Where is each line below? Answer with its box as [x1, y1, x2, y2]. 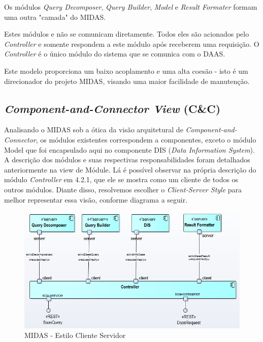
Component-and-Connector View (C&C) [4, 100, 221, 116]
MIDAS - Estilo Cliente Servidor [24, 330, 126, 340]
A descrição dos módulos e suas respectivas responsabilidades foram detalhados [4, 154, 250, 165]
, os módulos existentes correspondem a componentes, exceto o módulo [36, 134, 256, 145]
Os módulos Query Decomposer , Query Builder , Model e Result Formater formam [4, 2, 257, 12]
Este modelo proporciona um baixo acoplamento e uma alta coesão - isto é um [4, 65, 248, 76]
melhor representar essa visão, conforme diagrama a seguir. [4, 194, 188, 205]
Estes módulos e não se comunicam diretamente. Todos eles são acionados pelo [4, 28, 249, 39]
